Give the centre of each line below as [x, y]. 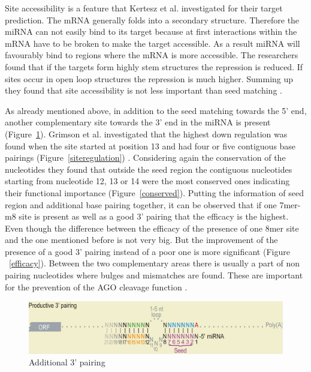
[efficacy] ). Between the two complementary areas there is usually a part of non [155, 263]
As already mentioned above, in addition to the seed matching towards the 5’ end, [156, 110]
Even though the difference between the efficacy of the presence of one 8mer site [152, 228]
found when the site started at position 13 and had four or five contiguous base [150, 145]
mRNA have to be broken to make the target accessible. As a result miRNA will [153, 43]
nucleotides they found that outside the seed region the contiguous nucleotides [149, 169]
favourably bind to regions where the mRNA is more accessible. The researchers [152, 55]
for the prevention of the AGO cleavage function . [96, 286]
